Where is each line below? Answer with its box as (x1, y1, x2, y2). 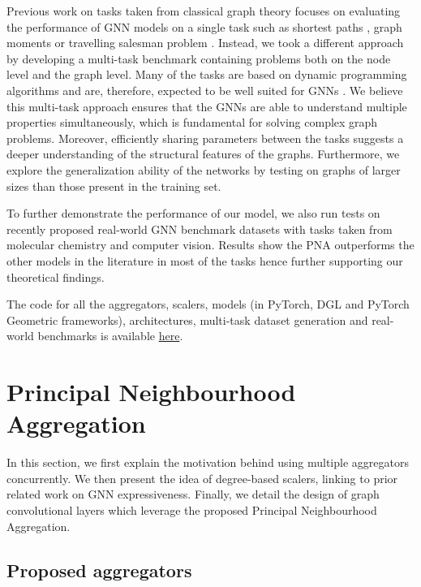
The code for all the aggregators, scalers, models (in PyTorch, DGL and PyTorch (6, 296, 410, 313)
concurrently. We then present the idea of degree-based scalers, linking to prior (6, 469, 398, 486)
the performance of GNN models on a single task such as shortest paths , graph (6, 18, 402, 35)
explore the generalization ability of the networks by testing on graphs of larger (6, 161, 401, 178)
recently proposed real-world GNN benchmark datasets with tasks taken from (6, 220, 393, 237)
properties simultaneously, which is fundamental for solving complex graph (6, 114, 378, 131)
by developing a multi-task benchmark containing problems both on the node (6, 50, 391, 67)
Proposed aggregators (6, 557, 192, 582)
